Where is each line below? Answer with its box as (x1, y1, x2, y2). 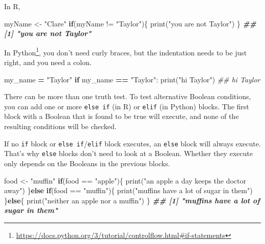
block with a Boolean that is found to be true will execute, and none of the (4, 111, 239, 121)
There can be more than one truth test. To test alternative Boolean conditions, (4, 91, 251, 102)
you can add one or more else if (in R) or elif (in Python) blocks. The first (4, 101, 249, 111)
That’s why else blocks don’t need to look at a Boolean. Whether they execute (4, 148, 253, 159)
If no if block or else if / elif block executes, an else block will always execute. (4, 138, 261, 148)
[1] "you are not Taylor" (4, 28, 91, 39)
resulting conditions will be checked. (4, 121, 117, 132)
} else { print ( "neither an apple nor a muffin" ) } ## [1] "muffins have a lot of (4, 195, 260, 205)
